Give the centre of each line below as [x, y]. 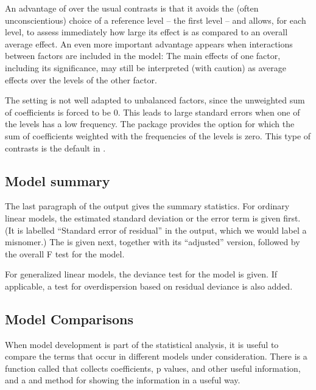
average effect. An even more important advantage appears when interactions [149, 44]
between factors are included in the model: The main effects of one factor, [143, 56]
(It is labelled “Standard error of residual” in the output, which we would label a [156, 230]
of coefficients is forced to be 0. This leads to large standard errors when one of [153, 112]
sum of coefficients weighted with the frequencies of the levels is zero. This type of [158, 135]
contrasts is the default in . [55, 148]
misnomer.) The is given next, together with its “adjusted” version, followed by [153, 242]
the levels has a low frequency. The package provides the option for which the [150, 124]
